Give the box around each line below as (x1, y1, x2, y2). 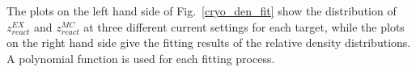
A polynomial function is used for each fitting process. (6, 49, 275, 66)
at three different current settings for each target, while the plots (83, 18, 405, 35)
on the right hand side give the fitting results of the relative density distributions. (6, 34, 411, 51)
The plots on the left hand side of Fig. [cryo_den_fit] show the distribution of (6, 2, 397, 19)
